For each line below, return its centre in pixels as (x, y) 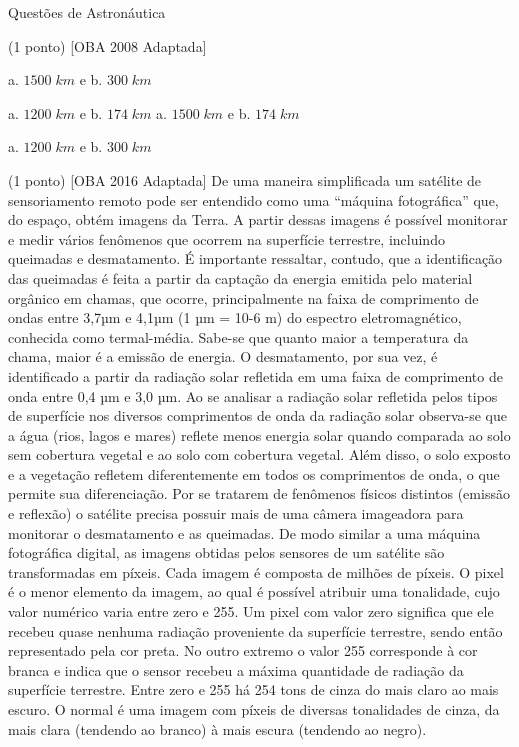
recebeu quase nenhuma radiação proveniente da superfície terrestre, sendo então (255, 630)
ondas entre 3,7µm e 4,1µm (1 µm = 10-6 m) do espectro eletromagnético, (235, 317)
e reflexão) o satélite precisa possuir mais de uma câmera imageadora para (236, 513)
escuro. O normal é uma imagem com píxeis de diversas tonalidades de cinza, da (254, 709)
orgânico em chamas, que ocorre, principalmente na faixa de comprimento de (243, 297)
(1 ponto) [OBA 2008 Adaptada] (107, 45)
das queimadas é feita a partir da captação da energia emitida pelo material (240, 277)
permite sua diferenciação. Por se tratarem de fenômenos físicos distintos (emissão (259, 493)
